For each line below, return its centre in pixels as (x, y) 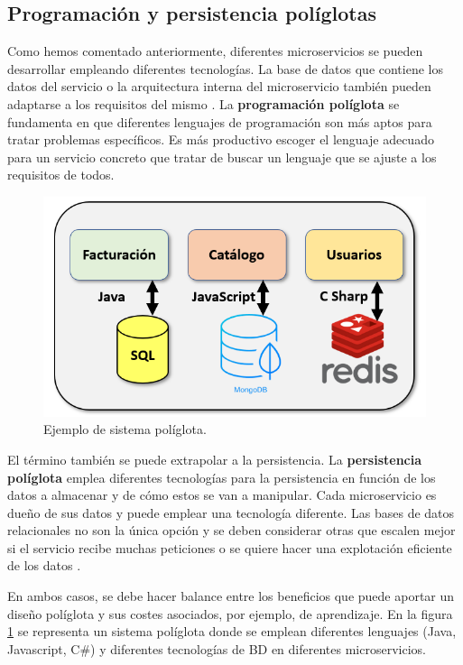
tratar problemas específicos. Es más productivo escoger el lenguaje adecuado (221, 139)
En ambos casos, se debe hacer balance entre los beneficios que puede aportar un (231, 596)
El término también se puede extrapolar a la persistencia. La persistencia (215, 459)
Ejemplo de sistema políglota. (125, 429)
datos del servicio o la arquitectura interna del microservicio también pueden (219, 86)
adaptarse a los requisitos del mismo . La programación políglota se (204, 103)
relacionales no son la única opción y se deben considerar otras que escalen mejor (231, 530)
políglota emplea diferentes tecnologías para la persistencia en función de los (222, 477)
